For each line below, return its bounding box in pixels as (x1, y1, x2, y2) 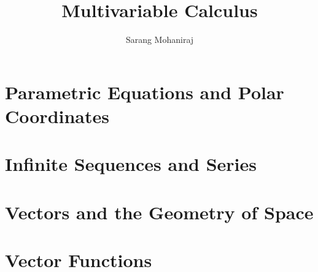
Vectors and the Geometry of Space (5, 199, 314, 224)
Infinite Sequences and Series (5, 151, 257, 176)
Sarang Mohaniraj (125, 33, 194, 46)
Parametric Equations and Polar (5, 79, 284, 104)
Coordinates (5, 103, 109, 128)
